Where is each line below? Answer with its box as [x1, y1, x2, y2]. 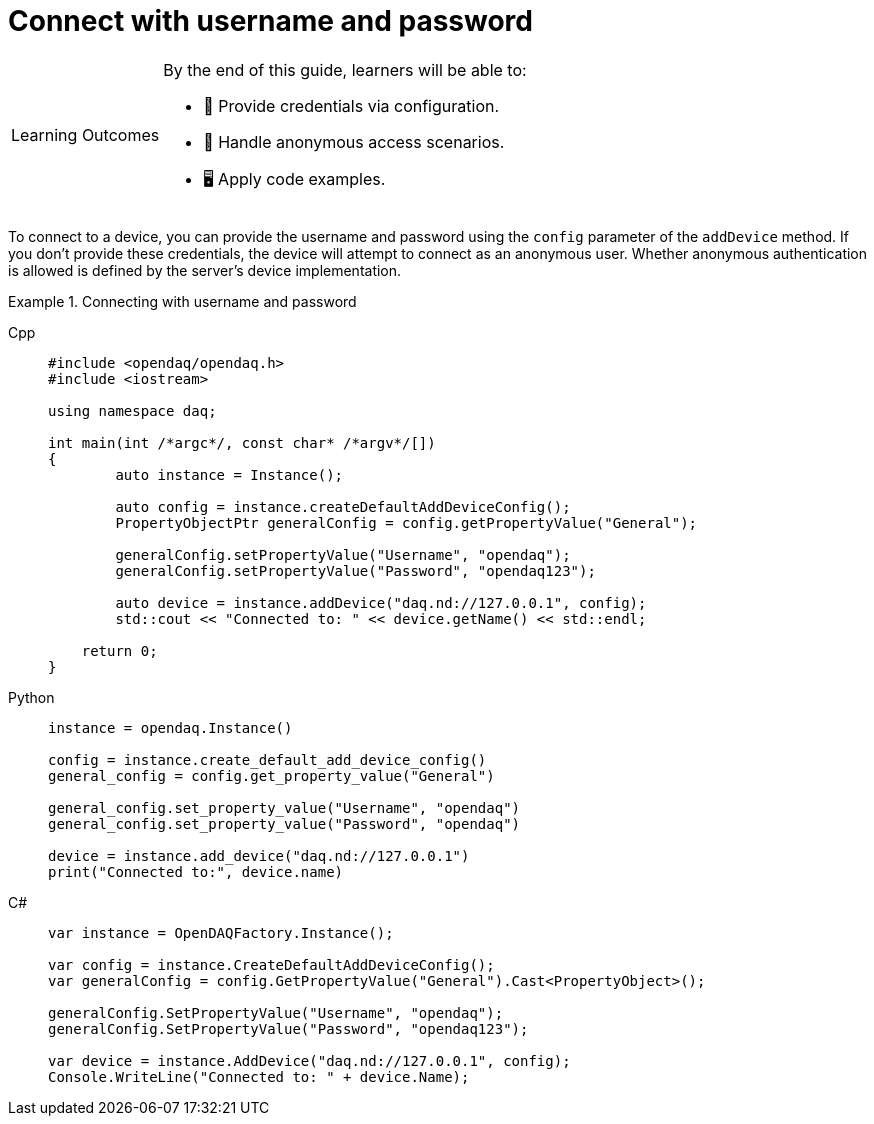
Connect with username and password [8, 4, 533, 38]
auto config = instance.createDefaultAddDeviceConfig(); [115, 498, 571, 515]
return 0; [81, 642, 158, 659]
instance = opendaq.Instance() [48, 719, 293, 736]
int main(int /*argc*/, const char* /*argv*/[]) [48, 434, 436, 451]
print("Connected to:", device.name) [48, 863, 344, 880]
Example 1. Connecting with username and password [8, 292, 357, 310]
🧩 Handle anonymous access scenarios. [203, 131, 505, 152]
